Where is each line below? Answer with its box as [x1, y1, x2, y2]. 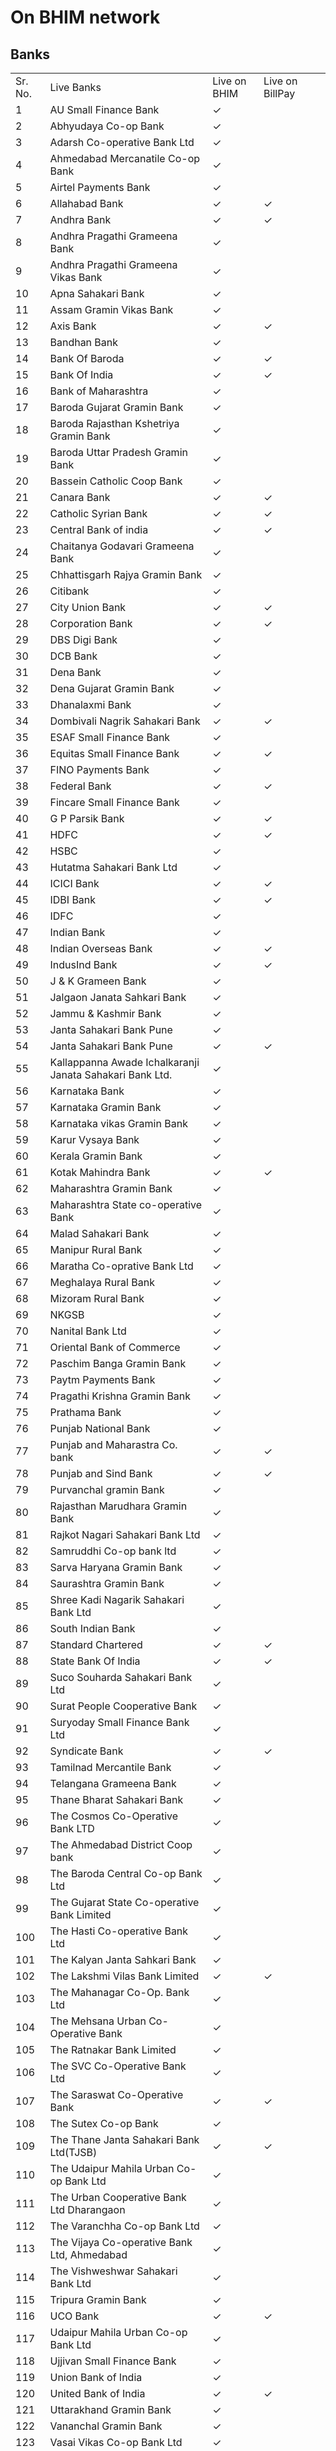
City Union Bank [49, 601, 127, 614]
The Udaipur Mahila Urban [49, 2162, 175, 2175]
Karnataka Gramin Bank [49, 1101, 162, 1114]
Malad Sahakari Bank [49, 1227, 150, 1240]
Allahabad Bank [49, 197, 124, 210]
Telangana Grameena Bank [49, 1777, 177, 1790]
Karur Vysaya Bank [49, 1133, 140, 1146]
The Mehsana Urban [49, 2014, 147, 2028]
